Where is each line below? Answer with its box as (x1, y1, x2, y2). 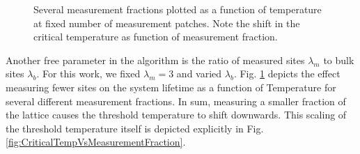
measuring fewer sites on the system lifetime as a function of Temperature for (6, 79, 336, 94)
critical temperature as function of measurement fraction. (33, 29, 278, 44)
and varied (176, 66, 222, 81)
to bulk (323, 52, 354, 67)
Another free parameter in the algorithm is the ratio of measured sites (6, 52, 305, 67)
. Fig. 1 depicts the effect (233, 66, 341, 81)
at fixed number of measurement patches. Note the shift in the (33, 15, 300, 30)
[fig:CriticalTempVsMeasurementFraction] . (6, 134, 186, 149)
